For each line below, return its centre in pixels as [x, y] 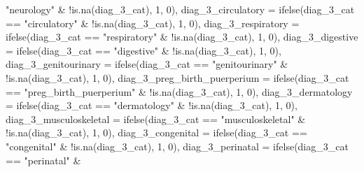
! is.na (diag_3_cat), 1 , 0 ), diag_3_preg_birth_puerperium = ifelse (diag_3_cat [177, 77]
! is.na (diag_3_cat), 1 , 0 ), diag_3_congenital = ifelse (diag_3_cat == [156, 132]
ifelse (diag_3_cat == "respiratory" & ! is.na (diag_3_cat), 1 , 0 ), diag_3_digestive [182, 37]
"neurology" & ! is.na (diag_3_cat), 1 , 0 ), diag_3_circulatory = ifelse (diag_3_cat [180, 9]
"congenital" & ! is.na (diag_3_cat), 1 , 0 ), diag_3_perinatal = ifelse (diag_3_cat [177, 146]
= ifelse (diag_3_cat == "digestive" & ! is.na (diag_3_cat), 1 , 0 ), [143, 50]
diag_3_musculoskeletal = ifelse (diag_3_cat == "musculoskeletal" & [156, 119]
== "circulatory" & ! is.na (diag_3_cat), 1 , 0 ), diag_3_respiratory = [153, 23]
